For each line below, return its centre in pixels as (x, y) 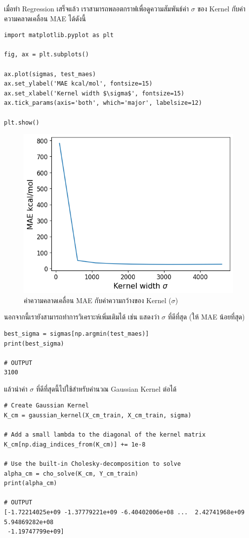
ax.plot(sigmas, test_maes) (50, 74)
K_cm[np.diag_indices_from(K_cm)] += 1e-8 (75, 444)
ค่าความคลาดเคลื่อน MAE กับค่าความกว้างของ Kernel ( (98, 300)
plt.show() (22, 122)
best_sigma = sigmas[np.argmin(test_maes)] (77, 334)
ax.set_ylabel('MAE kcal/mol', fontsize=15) (78, 84)
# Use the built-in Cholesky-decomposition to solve (92, 464)
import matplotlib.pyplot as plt (59, 35)
